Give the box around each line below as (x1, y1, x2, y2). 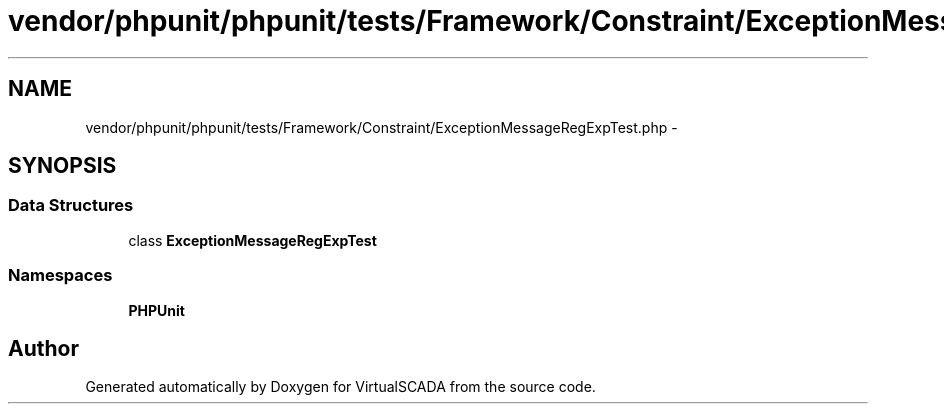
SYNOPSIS (8, 153, 117, 179)
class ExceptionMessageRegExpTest (128, 231, 377, 249)
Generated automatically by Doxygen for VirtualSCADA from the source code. (85, 378, 596, 396)
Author (8, 335, 79, 361)
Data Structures (8, 195, 134, 216)
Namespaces (8, 265, 113, 286)
